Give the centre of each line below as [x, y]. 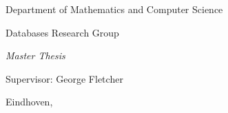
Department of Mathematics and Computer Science [114, 9]
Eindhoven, [29, 102]
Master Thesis [35, 55]
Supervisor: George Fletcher [64, 78]
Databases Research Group [62, 32]
